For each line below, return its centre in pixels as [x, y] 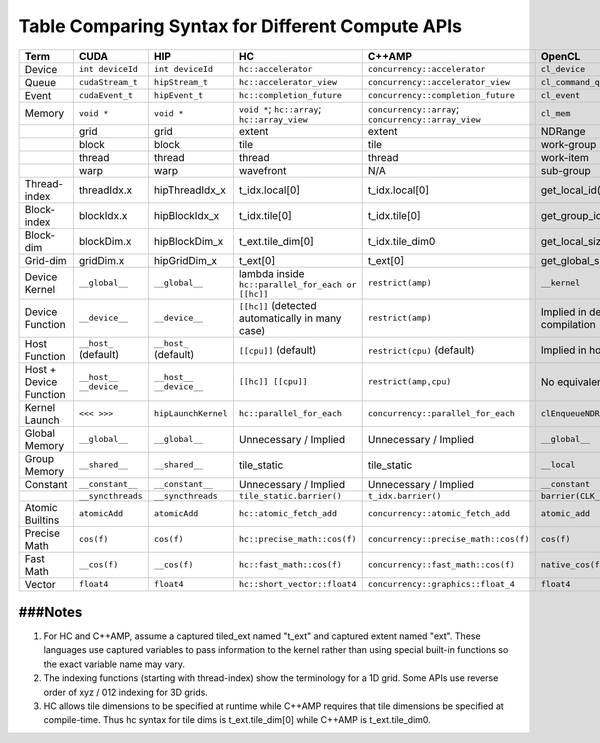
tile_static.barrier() [290, 495]
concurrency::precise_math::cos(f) [448, 539]
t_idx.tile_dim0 [401, 241]
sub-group [566, 170]
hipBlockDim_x [188, 241]
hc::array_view [273, 119]
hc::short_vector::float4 [297, 584]
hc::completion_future [290, 95]
